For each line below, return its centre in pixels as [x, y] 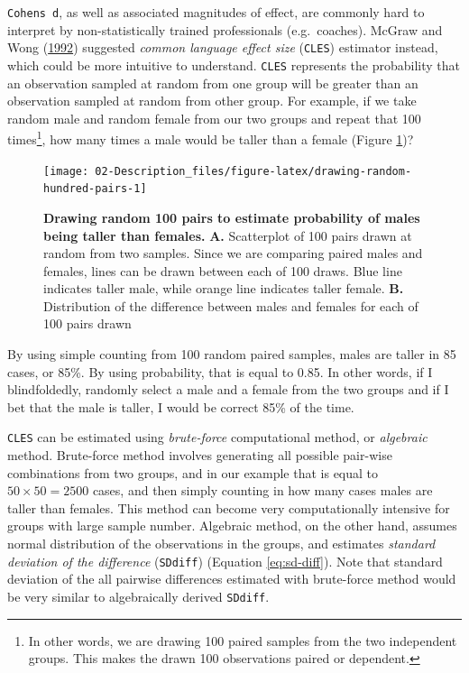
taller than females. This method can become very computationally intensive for [229, 507]
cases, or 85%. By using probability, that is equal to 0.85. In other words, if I [220, 371]
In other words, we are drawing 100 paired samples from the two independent [243, 640]
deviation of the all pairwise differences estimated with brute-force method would [232, 579]
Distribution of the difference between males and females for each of [231, 305]
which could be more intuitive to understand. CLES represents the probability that [234, 65]
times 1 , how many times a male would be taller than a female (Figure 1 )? [211, 138]
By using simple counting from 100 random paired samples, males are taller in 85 [232, 354]
